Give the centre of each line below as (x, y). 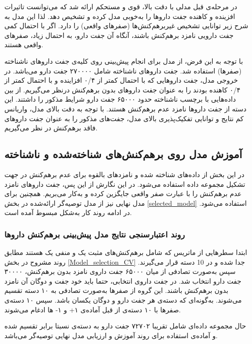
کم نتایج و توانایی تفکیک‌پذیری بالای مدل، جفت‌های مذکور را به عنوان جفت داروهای (124, 118)
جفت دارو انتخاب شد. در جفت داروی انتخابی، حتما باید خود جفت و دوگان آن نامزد (123, 281)
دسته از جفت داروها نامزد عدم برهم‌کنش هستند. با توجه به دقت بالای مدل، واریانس (126, 108)
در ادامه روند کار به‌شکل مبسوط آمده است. (68, 212)
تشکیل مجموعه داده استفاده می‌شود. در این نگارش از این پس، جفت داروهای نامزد (125, 184)
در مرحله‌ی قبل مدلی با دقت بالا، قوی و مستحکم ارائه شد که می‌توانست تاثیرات (121, 6)
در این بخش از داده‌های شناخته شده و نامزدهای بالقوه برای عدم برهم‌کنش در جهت (125, 174)
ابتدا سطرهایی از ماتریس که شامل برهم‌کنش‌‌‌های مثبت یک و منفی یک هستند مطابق (126, 252)
